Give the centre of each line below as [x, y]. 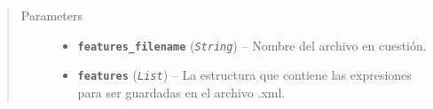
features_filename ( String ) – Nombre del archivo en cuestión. [252, 45]
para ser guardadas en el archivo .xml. [181, 92]
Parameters [51, 15]
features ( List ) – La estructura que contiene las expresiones [244, 75]
